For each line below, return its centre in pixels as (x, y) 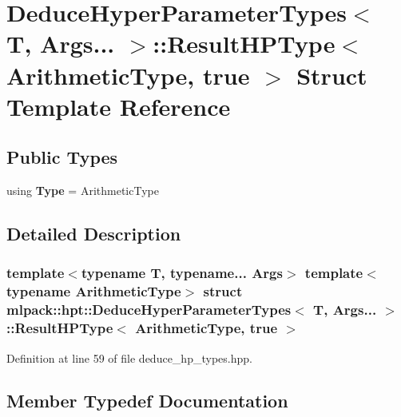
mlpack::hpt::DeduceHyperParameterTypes (149, 310)
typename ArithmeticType (94, 291)
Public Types (62, 157)
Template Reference (119, 106)
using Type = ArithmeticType (83, 191)
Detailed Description (94, 234)
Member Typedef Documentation (147, 401)
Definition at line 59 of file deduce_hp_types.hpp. (129, 357)
